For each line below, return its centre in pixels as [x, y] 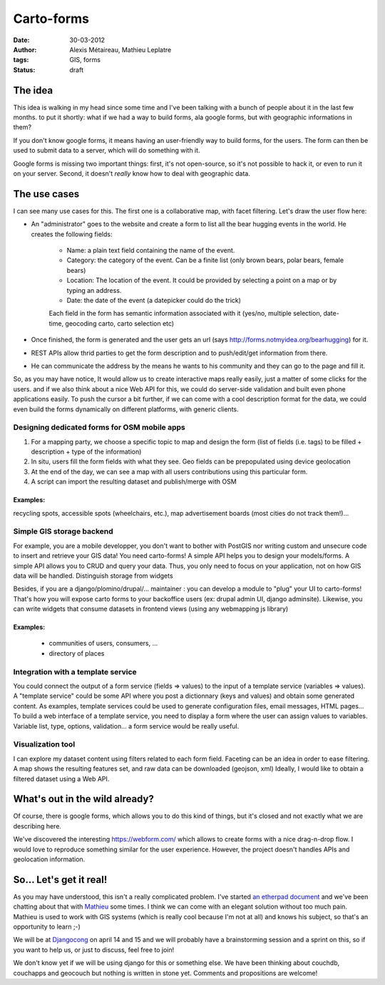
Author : [25, 49]
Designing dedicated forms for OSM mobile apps [99, 427]
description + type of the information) [86, 452]
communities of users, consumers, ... [103, 644]
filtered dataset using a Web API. [61, 779]
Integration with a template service [75, 671]
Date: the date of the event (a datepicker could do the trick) [154, 300]
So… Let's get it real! [60, 880]
